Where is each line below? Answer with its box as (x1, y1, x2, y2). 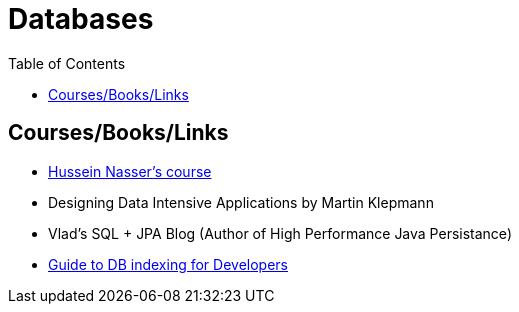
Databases (8, 2, 154, 36)
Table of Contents (8, 54, 126, 72)
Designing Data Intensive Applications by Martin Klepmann (48, 193, 434, 211)
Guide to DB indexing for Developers (48, 255, 288, 273)
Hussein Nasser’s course (48, 162, 212, 180)
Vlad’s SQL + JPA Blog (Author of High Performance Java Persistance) (48, 224, 512, 242)
